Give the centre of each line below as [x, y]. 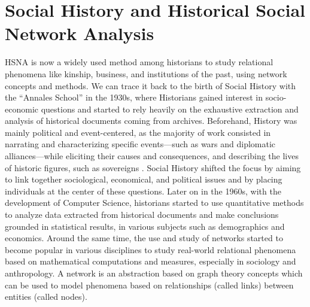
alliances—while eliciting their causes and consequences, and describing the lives [152, 156]
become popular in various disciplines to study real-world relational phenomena [151, 249]
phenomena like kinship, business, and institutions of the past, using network [146, 73]
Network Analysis [80, 33]
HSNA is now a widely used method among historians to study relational [139, 62]
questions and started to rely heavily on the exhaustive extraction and [170, 109]
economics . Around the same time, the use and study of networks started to [144, 238]
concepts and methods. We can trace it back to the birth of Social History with [151, 85]
